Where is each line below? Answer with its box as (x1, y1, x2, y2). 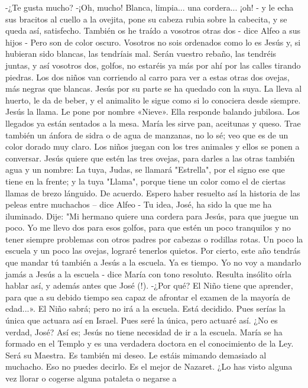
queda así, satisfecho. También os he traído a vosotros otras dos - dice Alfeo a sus (5, 24, 300, 37)
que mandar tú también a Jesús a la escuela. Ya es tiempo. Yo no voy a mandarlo (5, 256, 301, 269)
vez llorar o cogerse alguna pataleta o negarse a (5, 372, 177, 384)
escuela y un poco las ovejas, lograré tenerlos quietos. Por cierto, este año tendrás (5, 244, 301, 257)
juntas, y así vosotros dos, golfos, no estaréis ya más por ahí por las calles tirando (5, 59, 301, 71)
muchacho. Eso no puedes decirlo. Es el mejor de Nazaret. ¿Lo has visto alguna (5, 360, 293, 373)
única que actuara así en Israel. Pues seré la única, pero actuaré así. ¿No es (5, 314, 278, 326)
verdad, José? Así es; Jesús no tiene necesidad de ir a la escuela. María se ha (5, 325, 283, 338)
